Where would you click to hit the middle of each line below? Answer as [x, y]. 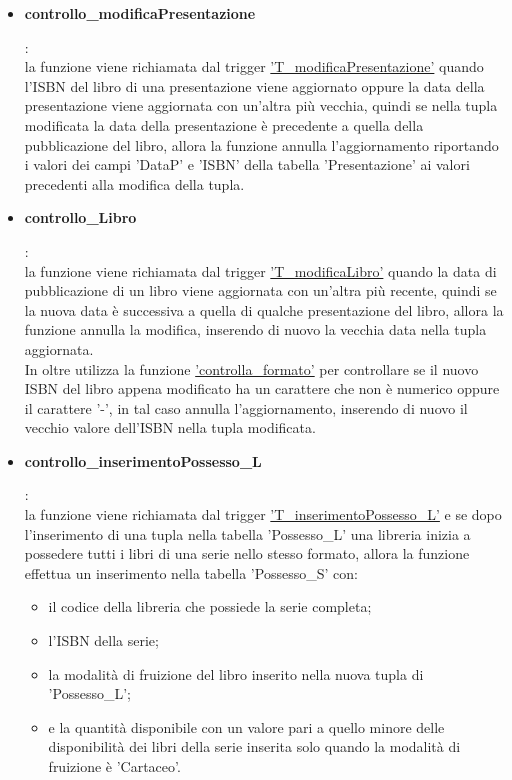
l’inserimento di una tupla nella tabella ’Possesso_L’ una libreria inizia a [247, 533]
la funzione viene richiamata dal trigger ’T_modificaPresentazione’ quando [254, 66]
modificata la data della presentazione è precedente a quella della [224, 124]
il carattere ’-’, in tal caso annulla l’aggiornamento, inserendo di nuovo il [246, 407]
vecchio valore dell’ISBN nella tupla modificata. [170, 427]
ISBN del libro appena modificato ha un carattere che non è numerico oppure [262, 388]
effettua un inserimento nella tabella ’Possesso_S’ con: [191, 572]
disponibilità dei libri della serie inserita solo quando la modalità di [254, 746]
